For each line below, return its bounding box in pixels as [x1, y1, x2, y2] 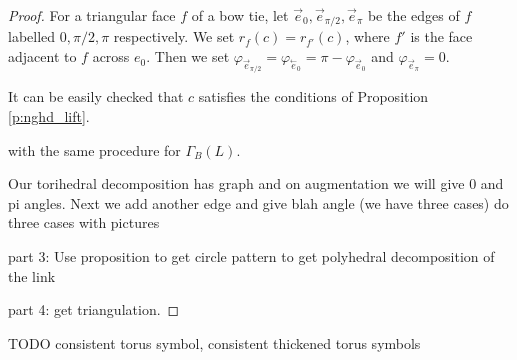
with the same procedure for [8, 139, 181, 160]
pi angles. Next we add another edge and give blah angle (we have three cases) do [8, 192, 509, 213]
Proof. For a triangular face [8, 5, 176, 25]
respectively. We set [113, 26, 235, 47]
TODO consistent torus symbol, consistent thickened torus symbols [8, 332, 421, 353]
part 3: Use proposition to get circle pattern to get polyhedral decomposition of [8, 246, 495, 267]
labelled [8, 26, 56, 47]
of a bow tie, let [191, 5, 289, 25]
